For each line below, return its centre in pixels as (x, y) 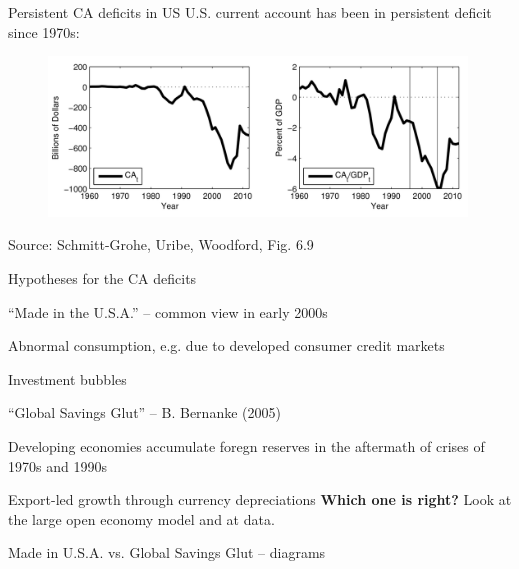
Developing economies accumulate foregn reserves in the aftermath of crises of (246, 446)
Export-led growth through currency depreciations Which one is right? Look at (260, 499)
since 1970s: (44, 31)
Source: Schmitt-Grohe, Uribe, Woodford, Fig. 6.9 (161, 244)
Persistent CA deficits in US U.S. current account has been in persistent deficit (250, 12)
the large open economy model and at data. (141, 518)
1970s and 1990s (57, 465)
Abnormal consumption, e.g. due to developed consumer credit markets (226, 345)
